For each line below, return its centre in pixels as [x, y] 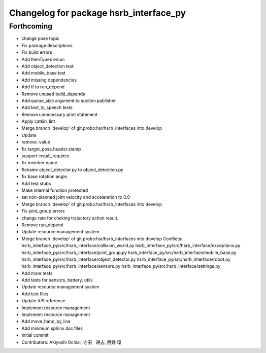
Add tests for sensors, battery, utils [57, 280]
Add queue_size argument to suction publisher [69, 101]
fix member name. [40, 163]
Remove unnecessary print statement [60, 114]
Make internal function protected [55, 190]
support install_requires [45, 156]
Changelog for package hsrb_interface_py [98, 13]
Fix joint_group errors [43, 211]
